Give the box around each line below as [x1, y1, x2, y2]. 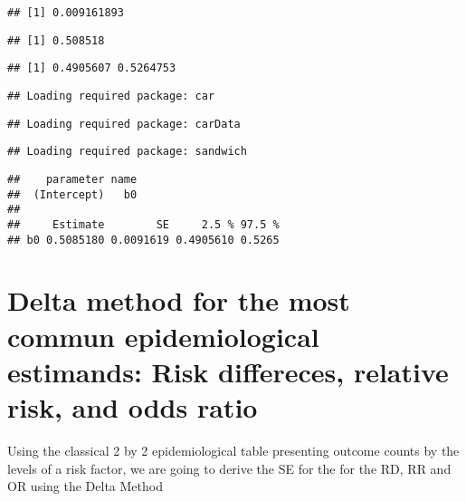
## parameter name [7, 172, 138, 186]
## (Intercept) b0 [7, 188, 138, 201]
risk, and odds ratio [7, 388, 258, 425]
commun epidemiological [7, 317, 319, 354]
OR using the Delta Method [7, 477, 163, 496]
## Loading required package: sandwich [7, 145, 247, 159]
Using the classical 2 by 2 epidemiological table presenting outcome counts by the [7, 440, 460, 459]
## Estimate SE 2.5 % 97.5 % [7, 217, 280, 231]
